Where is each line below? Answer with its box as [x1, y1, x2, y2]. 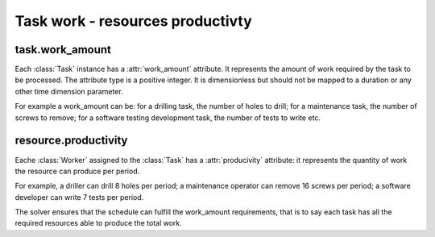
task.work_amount [14, 43, 112, 56]
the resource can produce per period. [14, 166, 140, 176]
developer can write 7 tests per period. [14, 192, 144, 202]
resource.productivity [14, 134, 128, 148]
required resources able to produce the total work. [14, 218, 183, 228]
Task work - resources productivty [14, 12, 253, 30]
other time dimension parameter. [14, 86, 124, 96]
